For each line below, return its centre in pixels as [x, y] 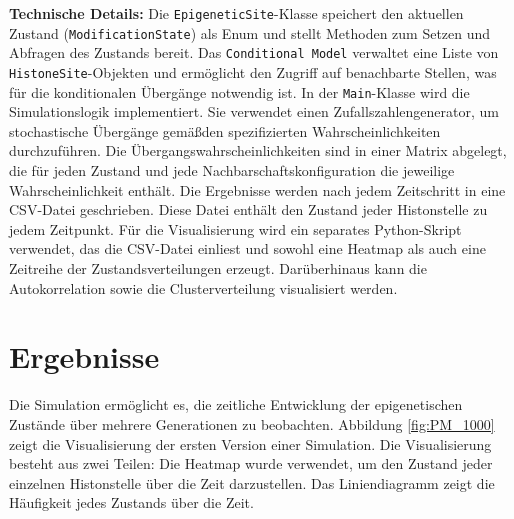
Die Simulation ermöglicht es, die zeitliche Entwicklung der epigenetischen [236, 404]
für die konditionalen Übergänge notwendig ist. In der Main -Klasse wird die [239, 91]
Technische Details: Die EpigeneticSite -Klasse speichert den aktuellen [236, 13]
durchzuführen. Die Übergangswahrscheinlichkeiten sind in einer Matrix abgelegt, [258, 150]
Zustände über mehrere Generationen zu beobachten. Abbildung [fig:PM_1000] [252, 423]
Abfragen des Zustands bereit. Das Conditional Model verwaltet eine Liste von [254, 52]
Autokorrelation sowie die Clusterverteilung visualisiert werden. [203, 287]
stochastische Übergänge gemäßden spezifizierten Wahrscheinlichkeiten [225, 130]
